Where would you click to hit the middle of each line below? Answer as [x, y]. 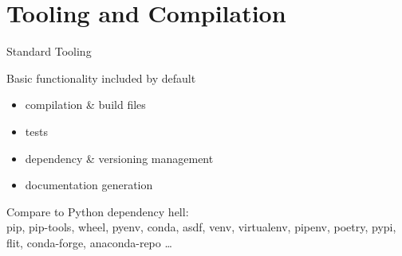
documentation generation [89, 185]
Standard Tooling [49, 51]
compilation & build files [85, 105]
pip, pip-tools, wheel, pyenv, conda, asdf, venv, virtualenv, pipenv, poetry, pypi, [201, 227]
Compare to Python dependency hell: [98, 211]
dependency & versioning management [119, 158]
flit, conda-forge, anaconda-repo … [89, 242]
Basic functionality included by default [101, 78]
